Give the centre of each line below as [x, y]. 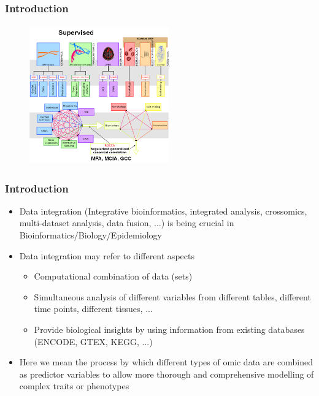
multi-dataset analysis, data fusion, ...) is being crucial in [127, 223]
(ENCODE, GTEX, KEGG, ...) [93, 341]
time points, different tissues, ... [93, 309]
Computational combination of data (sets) [113, 276]
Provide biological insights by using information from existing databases [169, 329]
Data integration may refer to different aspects [107, 255]
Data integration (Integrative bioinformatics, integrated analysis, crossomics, [163, 211]
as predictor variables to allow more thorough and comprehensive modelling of [167, 374]
